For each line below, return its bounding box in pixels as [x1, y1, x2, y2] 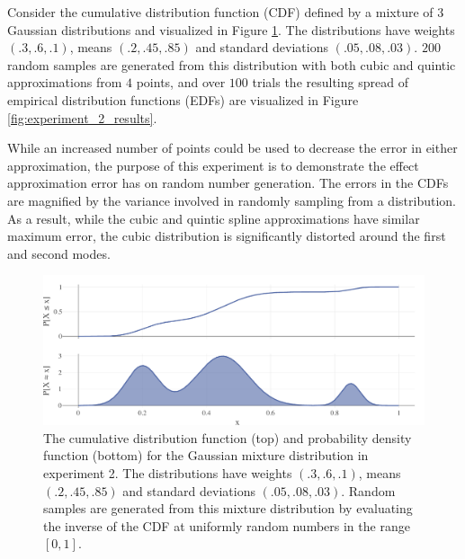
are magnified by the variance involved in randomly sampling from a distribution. [7, 191, 456, 209]
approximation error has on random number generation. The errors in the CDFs [7, 173, 449, 192]
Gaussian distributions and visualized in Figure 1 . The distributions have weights [7, 20, 455, 39]
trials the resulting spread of [252, 73, 408, 92]
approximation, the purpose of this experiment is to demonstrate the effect [7, 155, 419, 174]
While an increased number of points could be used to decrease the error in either [7, 138, 458, 157]
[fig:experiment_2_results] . [7, 108, 157, 127]
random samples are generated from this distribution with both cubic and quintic [7, 55, 456, 74]
